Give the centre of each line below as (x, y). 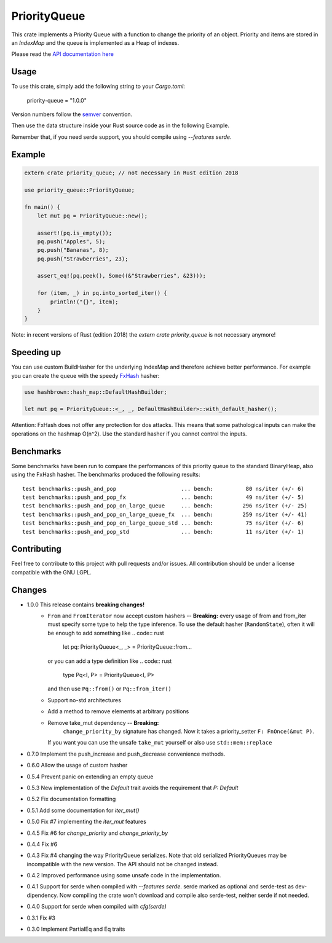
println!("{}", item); (85, 302)
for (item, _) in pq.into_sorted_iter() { (102, 293)
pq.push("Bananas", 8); (73, 250)
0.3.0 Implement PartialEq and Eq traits (76, 929)
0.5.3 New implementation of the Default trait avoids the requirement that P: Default (132, 788)
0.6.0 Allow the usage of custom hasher (77, 765)
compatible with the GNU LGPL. (52, 572)
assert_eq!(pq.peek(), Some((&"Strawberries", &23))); (121, 276)
